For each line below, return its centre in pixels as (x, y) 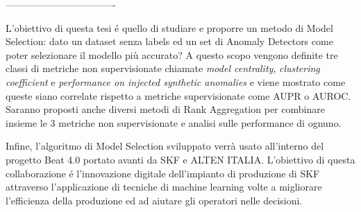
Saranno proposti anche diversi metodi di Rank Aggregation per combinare (165, 109)
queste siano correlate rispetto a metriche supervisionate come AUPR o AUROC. (178, 95)
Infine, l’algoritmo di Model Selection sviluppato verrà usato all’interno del (165, 146)
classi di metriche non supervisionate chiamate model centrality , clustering (163, 68)
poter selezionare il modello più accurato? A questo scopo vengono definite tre (172, 54)
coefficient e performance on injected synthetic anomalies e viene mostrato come (176, 81)
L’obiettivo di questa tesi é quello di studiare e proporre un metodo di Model (169, 27)
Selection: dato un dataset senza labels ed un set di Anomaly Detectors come (169, 41)
